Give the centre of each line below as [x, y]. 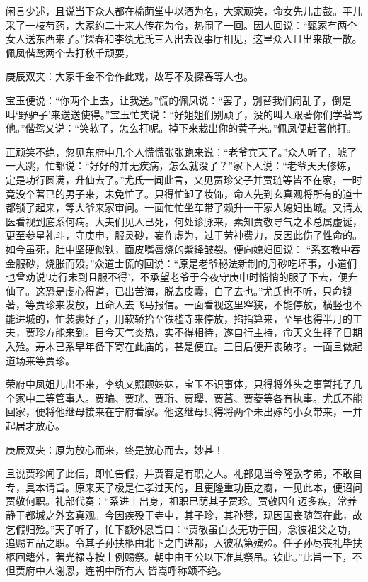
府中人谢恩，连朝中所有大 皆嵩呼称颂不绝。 [126, 570]
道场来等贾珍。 [40, 360]
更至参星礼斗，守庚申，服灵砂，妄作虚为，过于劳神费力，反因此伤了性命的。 [184, 235]
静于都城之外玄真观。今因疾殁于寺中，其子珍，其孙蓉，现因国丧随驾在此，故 [184, 515]
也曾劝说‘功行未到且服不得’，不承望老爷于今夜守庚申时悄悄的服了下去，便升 [182, 277]
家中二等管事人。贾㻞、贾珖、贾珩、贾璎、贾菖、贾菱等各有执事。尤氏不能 [189, 397]
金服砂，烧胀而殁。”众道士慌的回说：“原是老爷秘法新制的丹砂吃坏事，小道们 [182, 263]
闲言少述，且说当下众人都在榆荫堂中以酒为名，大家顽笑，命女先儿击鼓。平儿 [184, 11]
